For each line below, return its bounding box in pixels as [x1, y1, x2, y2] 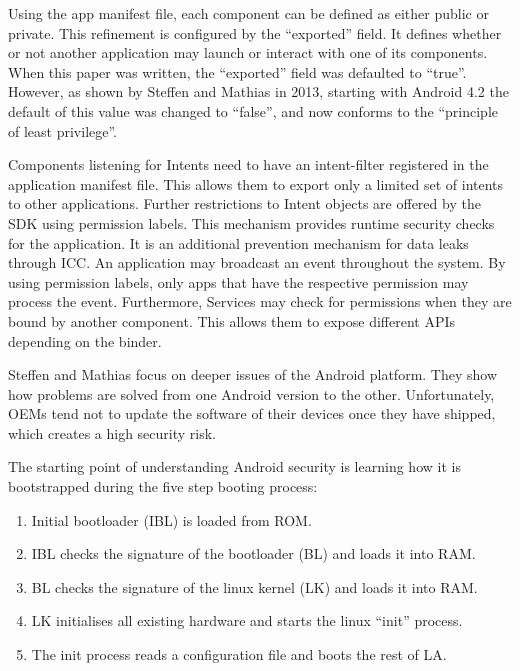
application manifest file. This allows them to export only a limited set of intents [8, 173, 504, 194]
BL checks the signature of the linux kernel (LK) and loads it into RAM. [31, 576, 478, 597]
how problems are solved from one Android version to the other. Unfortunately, [8, 383, 495, 404]
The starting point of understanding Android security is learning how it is [8, 456, 461, 477]
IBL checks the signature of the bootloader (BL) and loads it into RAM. [31, 543, 476, 564]
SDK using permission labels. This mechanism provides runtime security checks [8, 212, 495, 233]
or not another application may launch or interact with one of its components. [8, 42, 488, 63]
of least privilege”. [8, 120, 118, 141]
